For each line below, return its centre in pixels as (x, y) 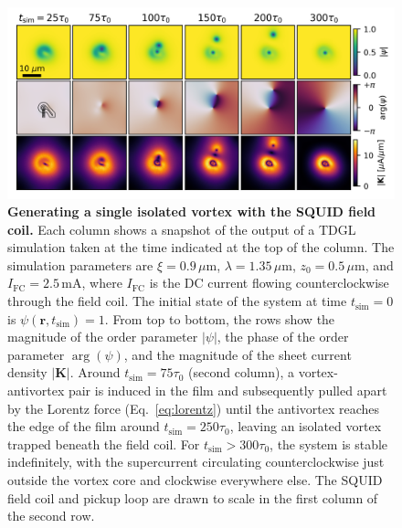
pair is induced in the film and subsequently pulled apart (227, 391)
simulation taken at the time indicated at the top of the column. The (201, 247)
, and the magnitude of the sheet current (238, 354)
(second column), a (241, 372)
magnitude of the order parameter (103, 337)
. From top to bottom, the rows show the (220, 318)
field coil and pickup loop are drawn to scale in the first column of (193, 497)
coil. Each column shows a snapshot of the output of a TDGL (182, 229)
